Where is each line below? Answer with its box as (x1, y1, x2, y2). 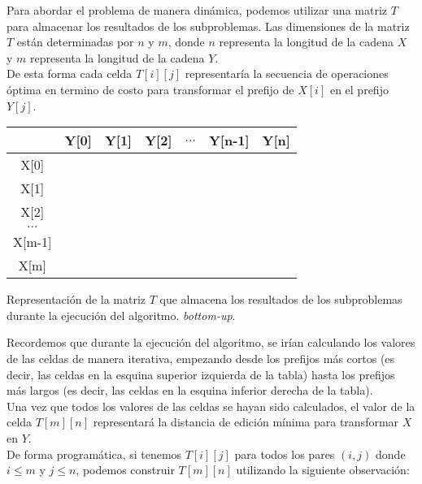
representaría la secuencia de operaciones (185, 65, 389, 82)
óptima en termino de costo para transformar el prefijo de (7, 80, 294, 97)
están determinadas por (16, 33, 134, 50)
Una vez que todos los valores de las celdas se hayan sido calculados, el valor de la (7, 397, 415, 414)
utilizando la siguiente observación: (236, 461, 410, 478)
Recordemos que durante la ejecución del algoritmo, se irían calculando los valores (7, 334, 415, 351)
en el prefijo (329, 80, 389, 97)
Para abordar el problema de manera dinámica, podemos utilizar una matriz (7, 2, 388, 18)
